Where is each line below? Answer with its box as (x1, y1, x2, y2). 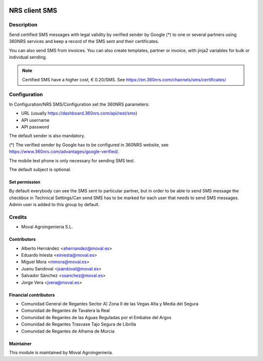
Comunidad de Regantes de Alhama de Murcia (21, 328, 114, 334)
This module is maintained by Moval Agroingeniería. (9, 349, 113, 355)
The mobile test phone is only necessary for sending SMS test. (9, 157, 135, 163)
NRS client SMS (9, 6, 57, 15)
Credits (9, 213, 27, 220)
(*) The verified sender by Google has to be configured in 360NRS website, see (9, 142, 169, 148)
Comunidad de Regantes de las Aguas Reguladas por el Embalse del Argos (21, 314, 171, 320)
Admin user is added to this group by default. (9, 202, 100, 208)
